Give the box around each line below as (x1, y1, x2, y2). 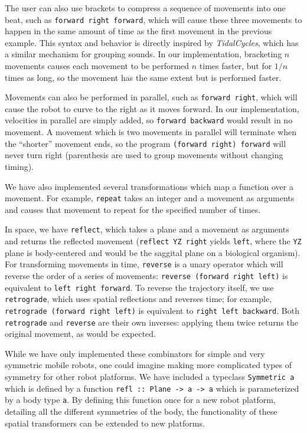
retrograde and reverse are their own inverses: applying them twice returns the (5, 316, 299, 328)
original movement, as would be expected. (5, 327, 156, 340)
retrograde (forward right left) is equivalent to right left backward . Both (5, 304, 299, 316)
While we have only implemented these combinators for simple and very (5, 347, 265, 359)
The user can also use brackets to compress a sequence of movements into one (5, 2, 286, 14)
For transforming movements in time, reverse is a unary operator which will (5, 258, 283, 270)
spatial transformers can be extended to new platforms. (5, 416, 205, 429)
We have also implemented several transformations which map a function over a (5, 180, 293, 192)
